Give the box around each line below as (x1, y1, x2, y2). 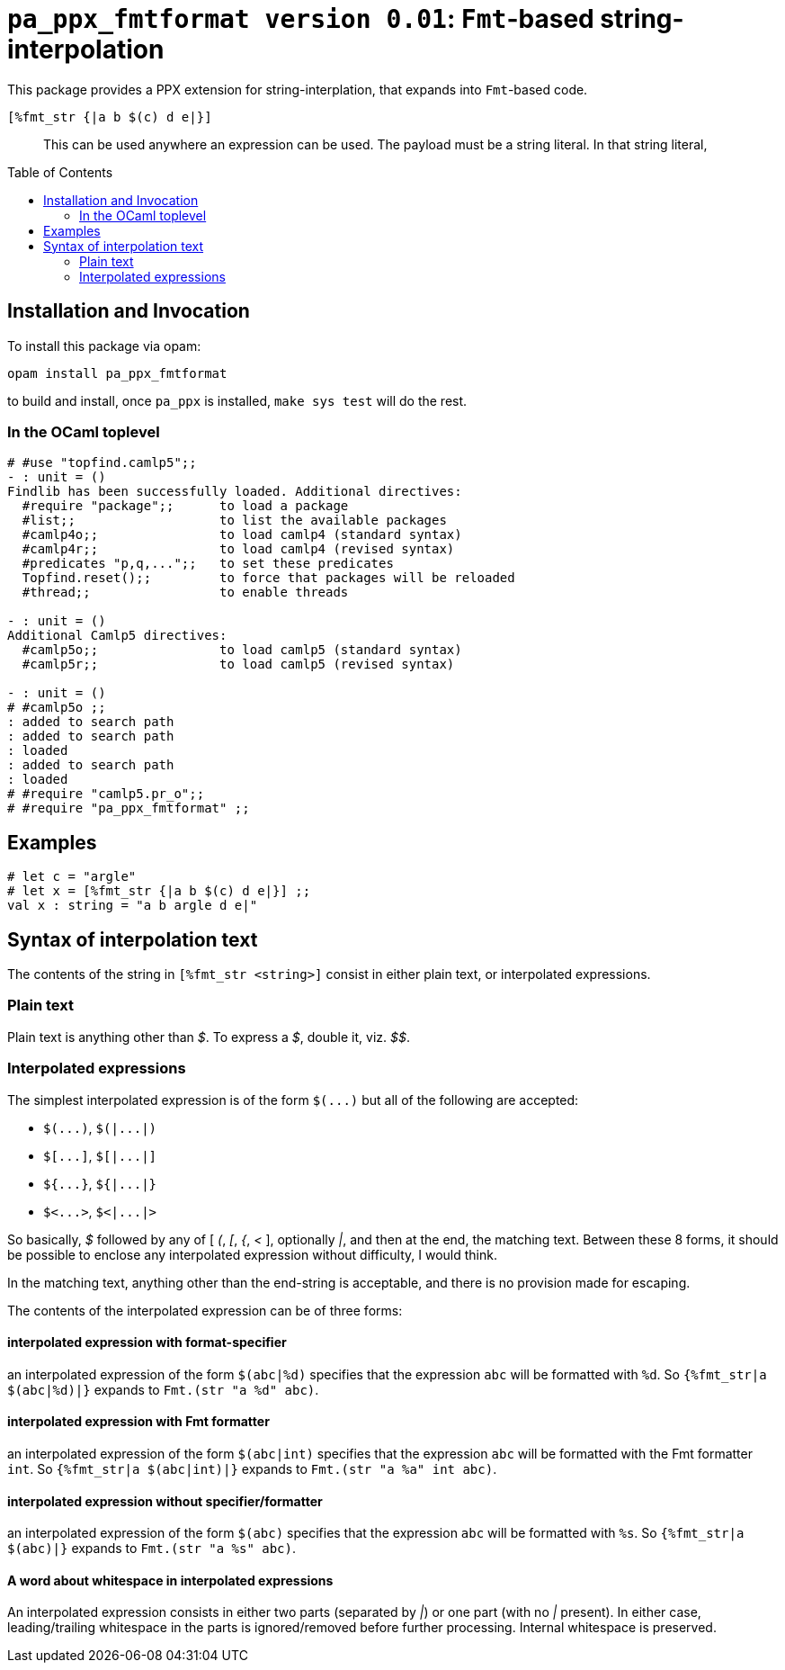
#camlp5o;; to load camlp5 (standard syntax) (22, 642, 462, 658)
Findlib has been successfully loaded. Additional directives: (7, 484, 462, 499)
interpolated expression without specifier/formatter (7, 1493, 323, 1509)
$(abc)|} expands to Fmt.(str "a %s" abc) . (7, 1540, 297, 1557)
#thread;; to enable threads (22, 585, 349, 600)
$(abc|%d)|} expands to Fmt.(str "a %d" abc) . (7, 1381, 319, 1397)
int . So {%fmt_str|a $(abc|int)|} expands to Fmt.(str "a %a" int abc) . (7, 1460, 497, 1477)
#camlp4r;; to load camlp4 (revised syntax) (22, 542, 455, 557)
